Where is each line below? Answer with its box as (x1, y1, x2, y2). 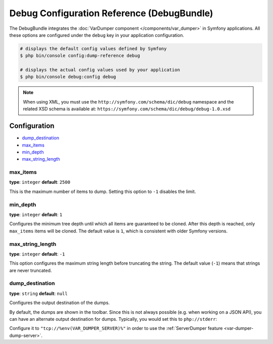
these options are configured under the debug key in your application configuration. (9, 32, 185, 38)
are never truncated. (9, 267, 52, 273)
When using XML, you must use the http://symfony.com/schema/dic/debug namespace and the (23, 99, 234, 105)
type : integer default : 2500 (9, 179, 71, 185)
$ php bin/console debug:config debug (20, 74, 116, 80)
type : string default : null (9, 290, 68, 297)
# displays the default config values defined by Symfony (20, 45, 167, 52)
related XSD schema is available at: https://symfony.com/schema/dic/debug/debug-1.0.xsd (23, 106, 231, 112)
